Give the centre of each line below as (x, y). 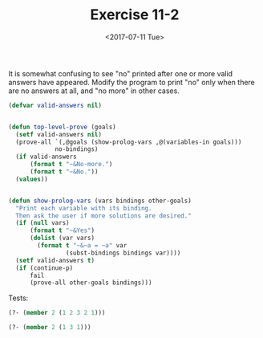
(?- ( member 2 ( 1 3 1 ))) (50, 328)
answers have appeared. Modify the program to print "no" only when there (131, 82)
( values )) (32, 179)
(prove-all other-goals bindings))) (91, 283)
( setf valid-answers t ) (55, 260)
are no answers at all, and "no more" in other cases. (94, 91)
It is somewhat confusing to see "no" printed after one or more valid (121, 73)
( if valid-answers (47, 157)
